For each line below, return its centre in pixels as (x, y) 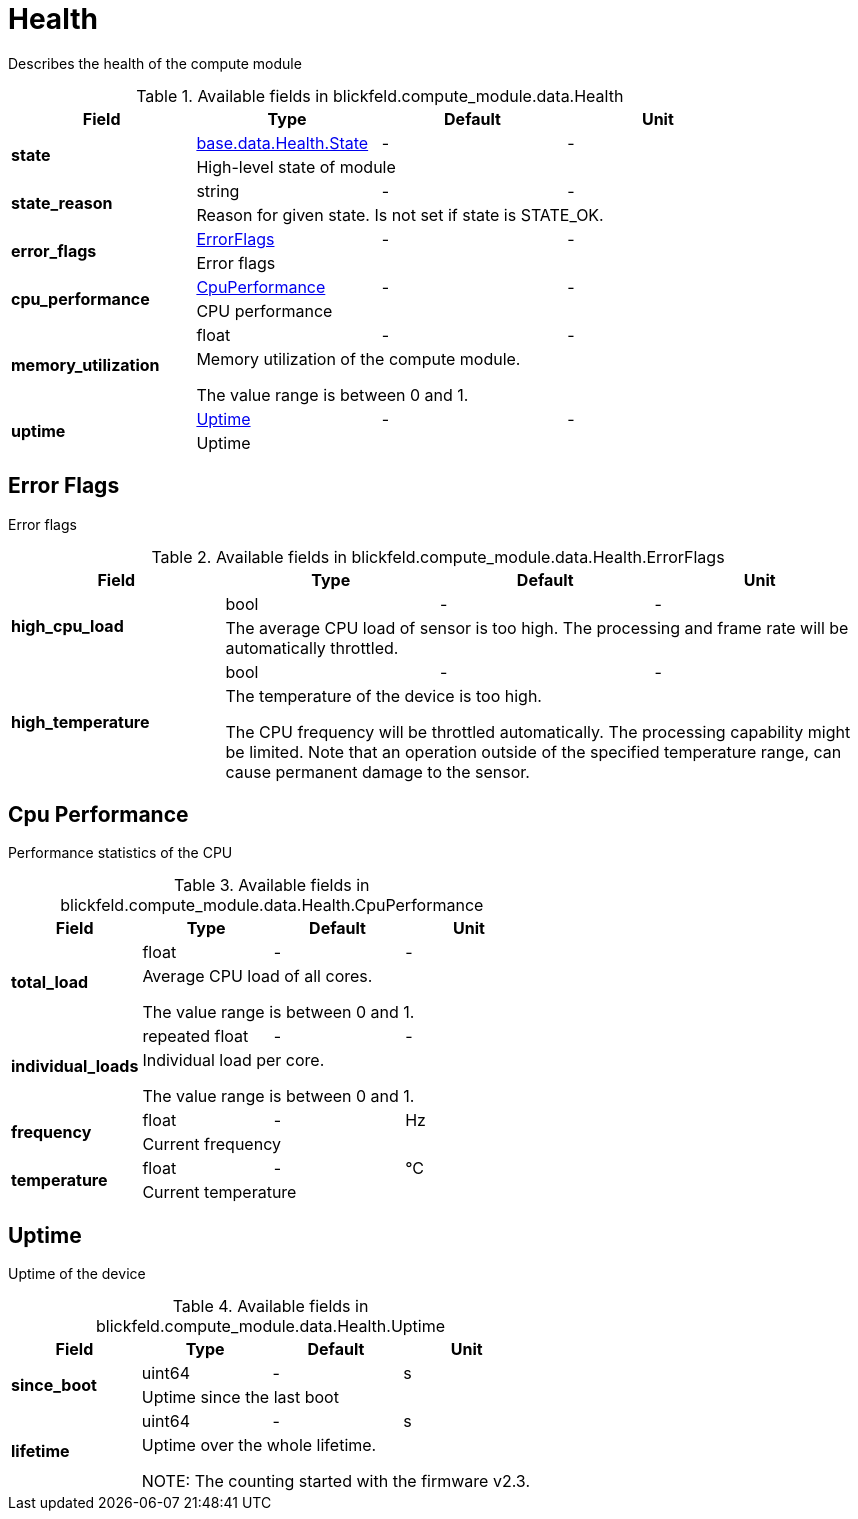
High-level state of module (296, 166)
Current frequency (211, 1144)
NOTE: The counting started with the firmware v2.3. (335, 1481)
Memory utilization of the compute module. (358, 358)
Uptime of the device (77, 1274)
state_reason (62, 202)
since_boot (54, 1385)
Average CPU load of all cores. (257, 976)
